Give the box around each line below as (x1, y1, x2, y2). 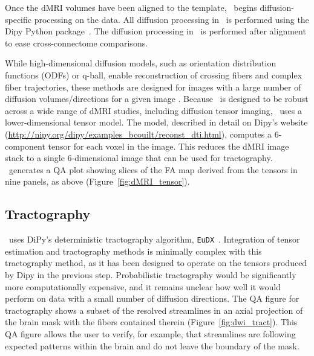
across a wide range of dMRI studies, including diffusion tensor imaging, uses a (5, 104, 302, 116)
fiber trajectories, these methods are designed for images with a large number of (5, 80, 301, 93)
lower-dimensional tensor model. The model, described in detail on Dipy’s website (5, 116, 308, 129)
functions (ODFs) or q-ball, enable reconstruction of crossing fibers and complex (5, 68, 303, 81)
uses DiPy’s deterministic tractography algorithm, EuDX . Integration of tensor (8, 233, 300, 246)
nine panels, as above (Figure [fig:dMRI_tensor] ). (5, 175, 190, 188)
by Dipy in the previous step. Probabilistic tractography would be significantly (5, 268, 296, 281)
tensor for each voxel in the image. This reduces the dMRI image (48, 139, 289, 152)
